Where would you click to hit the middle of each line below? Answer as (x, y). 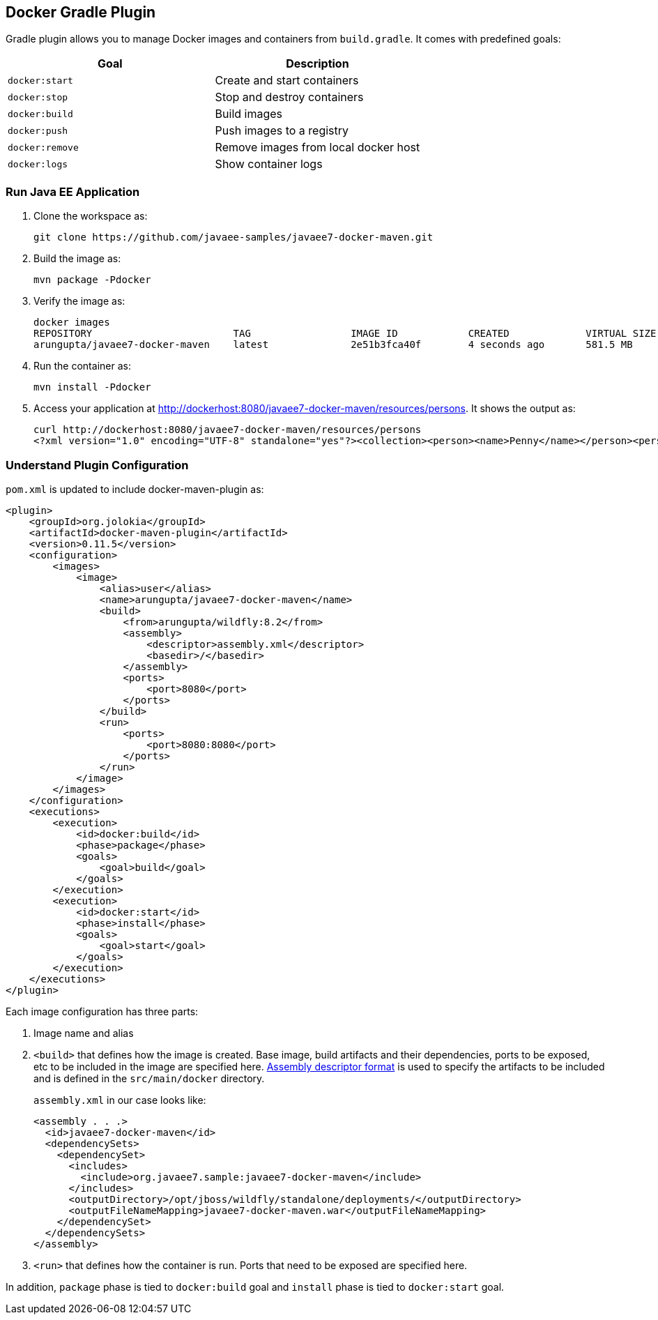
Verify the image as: (79, 301)
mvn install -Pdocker (92, 387)
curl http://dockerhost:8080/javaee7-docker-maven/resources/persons (228, 430)
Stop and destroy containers (289, 97)
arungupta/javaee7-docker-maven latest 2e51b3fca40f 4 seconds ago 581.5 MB (333, 345)
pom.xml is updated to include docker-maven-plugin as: (135, 489)
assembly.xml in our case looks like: (120, 1100)
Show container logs (269, 164)
